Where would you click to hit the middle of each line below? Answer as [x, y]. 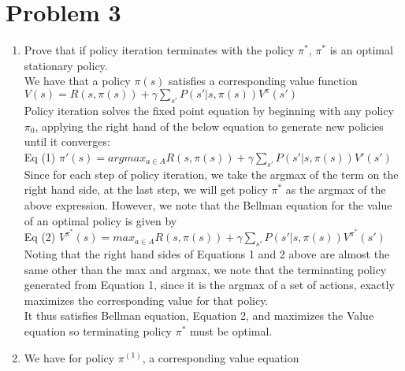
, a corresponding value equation [221, 357]
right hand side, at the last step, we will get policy [146, 189]
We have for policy [69, 357]
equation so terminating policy [98, 330]
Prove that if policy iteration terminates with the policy [159, 50]
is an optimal [361, 50]
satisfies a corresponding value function [263, 81]
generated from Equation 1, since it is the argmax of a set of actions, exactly [209, 285]
